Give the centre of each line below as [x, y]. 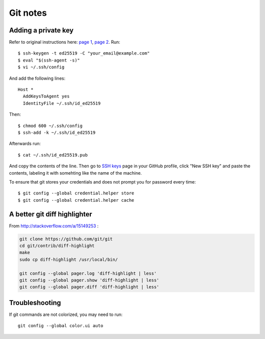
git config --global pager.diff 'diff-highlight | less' [89, 287]
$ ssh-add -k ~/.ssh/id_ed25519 [57, 132]
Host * [26, 90]
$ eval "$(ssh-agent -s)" [49, 60]
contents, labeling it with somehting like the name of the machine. [76, 173]
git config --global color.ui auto [61, 326]
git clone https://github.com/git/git [66, 239]
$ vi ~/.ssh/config [41, 67]
